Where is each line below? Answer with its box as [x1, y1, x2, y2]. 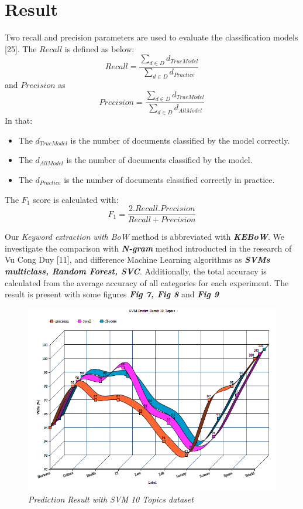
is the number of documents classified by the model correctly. [70, 134, 290, 146]
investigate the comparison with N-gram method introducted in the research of [5, 242, 292, 254]
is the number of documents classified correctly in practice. [64, 173, 275, 185]
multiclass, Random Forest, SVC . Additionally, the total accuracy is [5, 264, 267, 277]
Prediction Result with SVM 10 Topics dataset [28, 493, 194, 505]
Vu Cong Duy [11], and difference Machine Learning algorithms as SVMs [5, 253, 270, 266]
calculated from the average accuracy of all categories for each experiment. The [5, 276, 289, 289]
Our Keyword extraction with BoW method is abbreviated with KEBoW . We [5, 230, 285, 243]
